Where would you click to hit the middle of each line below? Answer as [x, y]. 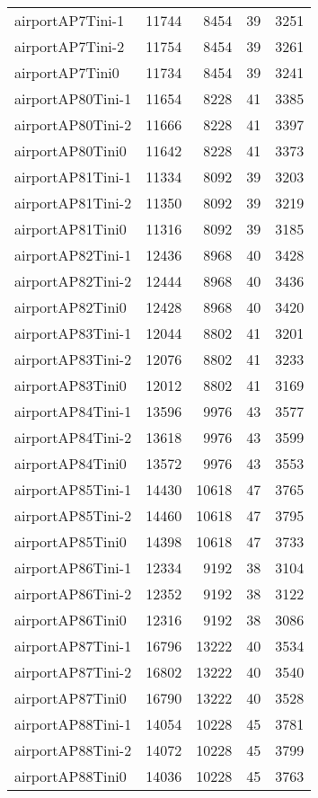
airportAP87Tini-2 [73, 672]
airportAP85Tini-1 [73, 489]
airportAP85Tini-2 [73, 515]
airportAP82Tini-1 [73, 255]
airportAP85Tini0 [71, 541]
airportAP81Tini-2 [73, 203]
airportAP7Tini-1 [70, 20]
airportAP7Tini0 [67, 72]
